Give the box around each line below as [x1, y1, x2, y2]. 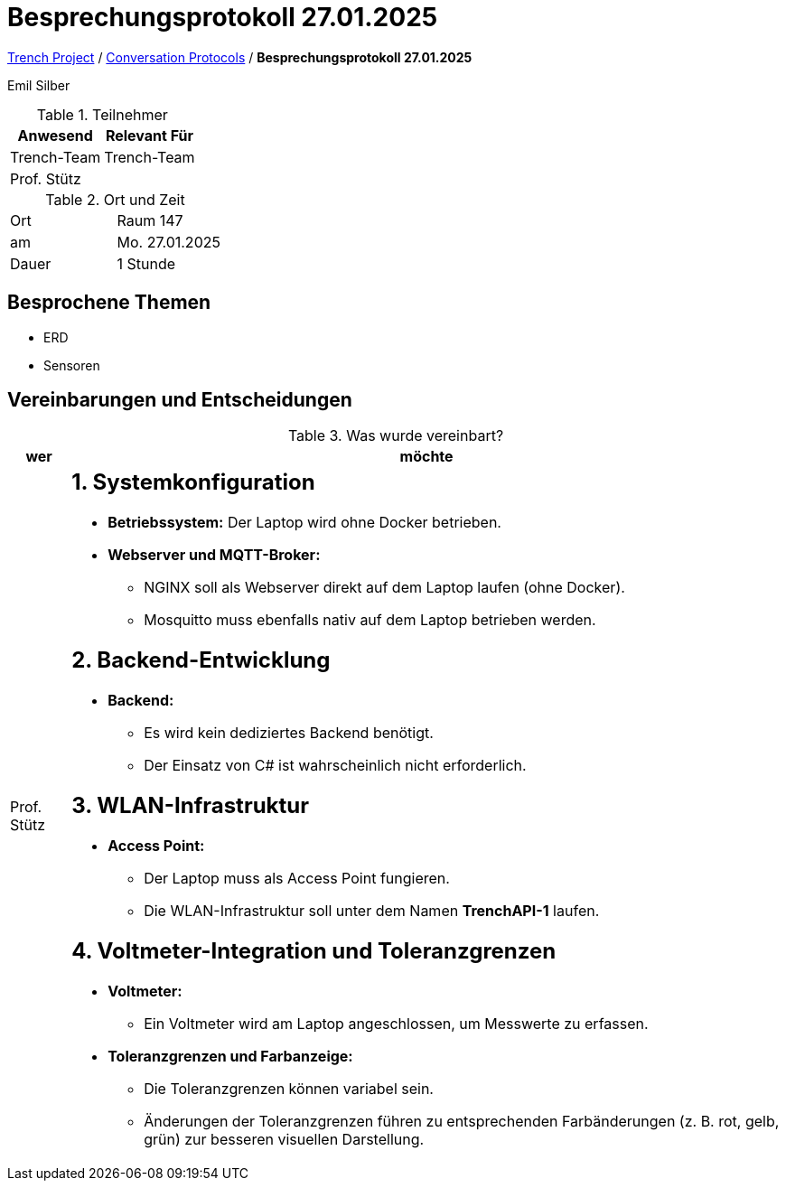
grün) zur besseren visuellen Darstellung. [144, 1129, 425, 1148]
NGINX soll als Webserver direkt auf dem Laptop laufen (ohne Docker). [144, 578, 625, 597]
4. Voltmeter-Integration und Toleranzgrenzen [71, 937, 557, 964]
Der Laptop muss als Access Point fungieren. [144, 868, 450, 887]
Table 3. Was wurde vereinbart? [287, 426, 504, 445]
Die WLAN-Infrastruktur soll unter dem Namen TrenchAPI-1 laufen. [144, 901, 600, 920]
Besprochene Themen [7, 291, 211, 314]
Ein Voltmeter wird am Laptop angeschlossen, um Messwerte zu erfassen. [144, 1014, 649, 1033]
